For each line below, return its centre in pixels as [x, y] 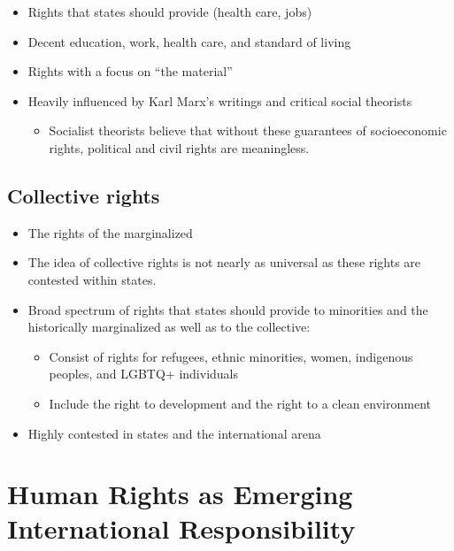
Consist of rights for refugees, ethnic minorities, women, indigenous [231, 356]
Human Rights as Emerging [180, 494]
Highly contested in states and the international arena [174, 433]
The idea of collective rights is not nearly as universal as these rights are [224, 262]
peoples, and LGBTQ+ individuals [143, 374]
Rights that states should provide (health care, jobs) [170, 11]
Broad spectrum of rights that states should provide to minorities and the [228, 309]
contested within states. [92, 279]
